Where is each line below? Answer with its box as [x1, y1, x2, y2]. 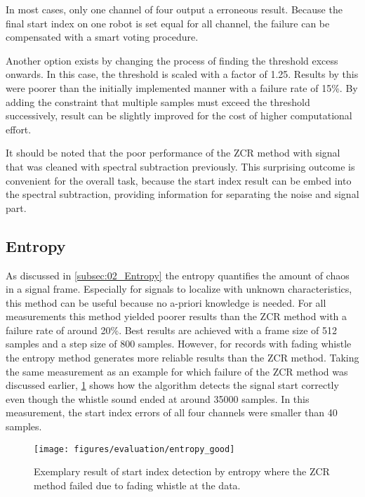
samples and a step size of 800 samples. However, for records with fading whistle [6, 336, 352, 351]
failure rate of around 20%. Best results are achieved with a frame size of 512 [6, 322, 338, 337]
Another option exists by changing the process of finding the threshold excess [6, 53, 338, 67]
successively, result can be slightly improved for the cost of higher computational [6, 108, 352, 123]
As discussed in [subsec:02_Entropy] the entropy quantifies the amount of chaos [6, 267, 350, 282]
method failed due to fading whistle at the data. [34, 477, 241, 492]
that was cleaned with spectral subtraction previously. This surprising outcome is [6, 159, 355, 173]
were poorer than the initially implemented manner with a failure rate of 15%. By [6, 80, 358, 95]
